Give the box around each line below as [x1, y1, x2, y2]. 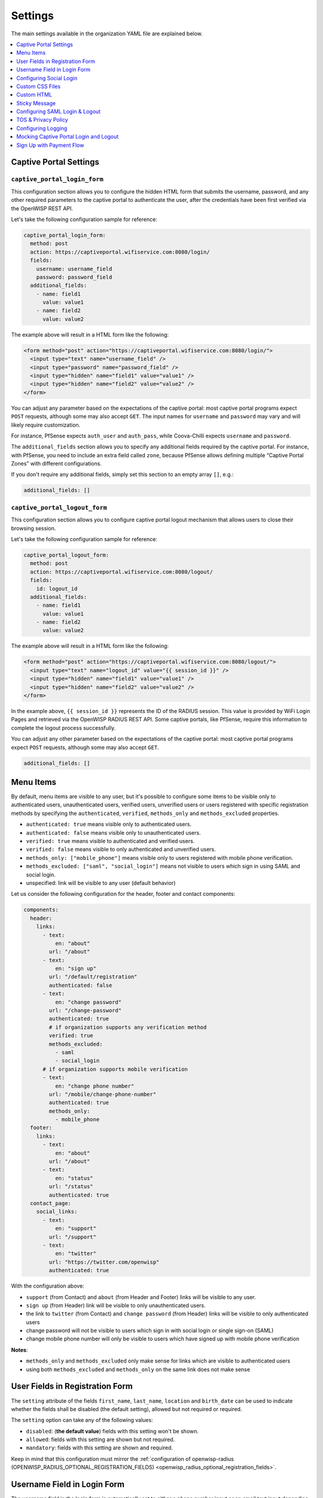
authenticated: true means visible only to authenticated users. [26, 821, 191, 828]
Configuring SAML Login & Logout [16, 108, 101, 115]
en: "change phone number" [54, 1082, 135, 1089]
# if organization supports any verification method [48, 1023, 207, 1031]
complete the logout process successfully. [11, 724, 116, 731]
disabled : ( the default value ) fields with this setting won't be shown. [26, 1427, 199, 1434]
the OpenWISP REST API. [11, 204, 74, 212]
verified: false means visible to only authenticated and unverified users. [26, 845, 217, 853]
